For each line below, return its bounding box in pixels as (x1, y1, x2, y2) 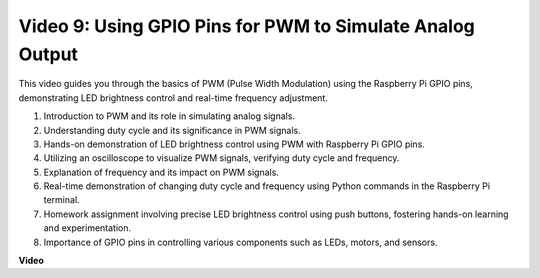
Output (18, 43, 79, 65)
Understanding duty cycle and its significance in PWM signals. (43, 124, 301, 136)
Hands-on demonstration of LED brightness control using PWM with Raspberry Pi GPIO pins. (43, 138, 425, 150)
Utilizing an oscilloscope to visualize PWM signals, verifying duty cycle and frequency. (43, 152, 400, 164)
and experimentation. (43, 222, 132, 234)
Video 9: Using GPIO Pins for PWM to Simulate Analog (18, 15, 475, 37)
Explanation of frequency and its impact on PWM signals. (43, 166, 280, 178)
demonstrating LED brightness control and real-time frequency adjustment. (18, 91, 329, 104)
